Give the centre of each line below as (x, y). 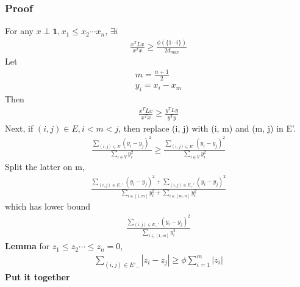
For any (19, 31)
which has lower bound (48, 206)
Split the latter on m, (45, 167)
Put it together (37, 276)
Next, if (19, 128)
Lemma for (27, 246)
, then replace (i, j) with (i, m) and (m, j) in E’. (207, 128)
